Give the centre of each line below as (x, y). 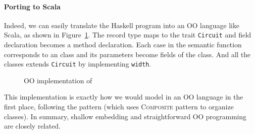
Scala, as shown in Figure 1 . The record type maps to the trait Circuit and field (128, 35)
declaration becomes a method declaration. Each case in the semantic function (123, 45)
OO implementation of (58, 80)
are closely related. (32, 126)
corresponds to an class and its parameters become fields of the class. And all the (127, 54)
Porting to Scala (32, 6)
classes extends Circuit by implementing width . (77, 64)
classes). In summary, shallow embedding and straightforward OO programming (125, 116)
